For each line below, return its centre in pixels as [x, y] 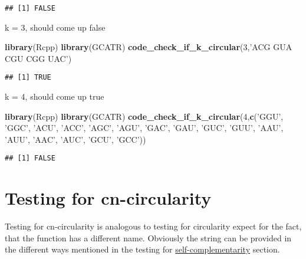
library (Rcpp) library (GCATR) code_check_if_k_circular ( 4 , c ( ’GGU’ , [144, 116]
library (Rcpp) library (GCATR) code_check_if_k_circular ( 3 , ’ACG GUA [149, 47]
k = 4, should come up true [55, 96]
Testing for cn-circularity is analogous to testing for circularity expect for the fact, [153, 226]
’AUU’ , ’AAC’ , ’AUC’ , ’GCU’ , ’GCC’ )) [75, 139]
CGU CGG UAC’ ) [38, 58]
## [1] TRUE [28, 78]
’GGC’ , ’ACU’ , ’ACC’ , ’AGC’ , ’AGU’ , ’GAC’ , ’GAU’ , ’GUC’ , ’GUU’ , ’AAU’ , [144, 128]
